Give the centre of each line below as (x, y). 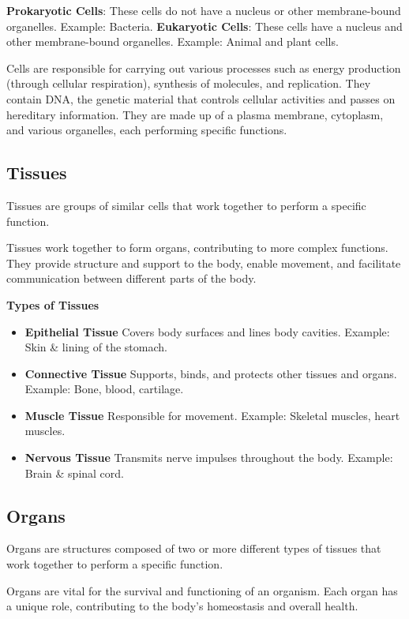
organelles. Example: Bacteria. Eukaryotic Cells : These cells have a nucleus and (204, 26)
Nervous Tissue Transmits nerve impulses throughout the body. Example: (209, 458)
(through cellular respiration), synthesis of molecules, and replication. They (189, 83)
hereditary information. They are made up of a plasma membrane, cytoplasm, (195, 114)
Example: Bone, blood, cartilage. (104, 389)
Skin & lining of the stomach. (96, 347)
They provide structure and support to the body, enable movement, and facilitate (204, 263)
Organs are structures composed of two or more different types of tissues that (194, 548)
